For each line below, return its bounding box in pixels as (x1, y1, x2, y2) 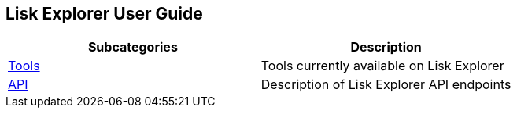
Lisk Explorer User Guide (6, 4, 203, 23)
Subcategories (87, 39, 178, 55)
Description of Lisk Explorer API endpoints (260, 77, 511, 93)
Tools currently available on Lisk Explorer (260, 58, 504, 74)
